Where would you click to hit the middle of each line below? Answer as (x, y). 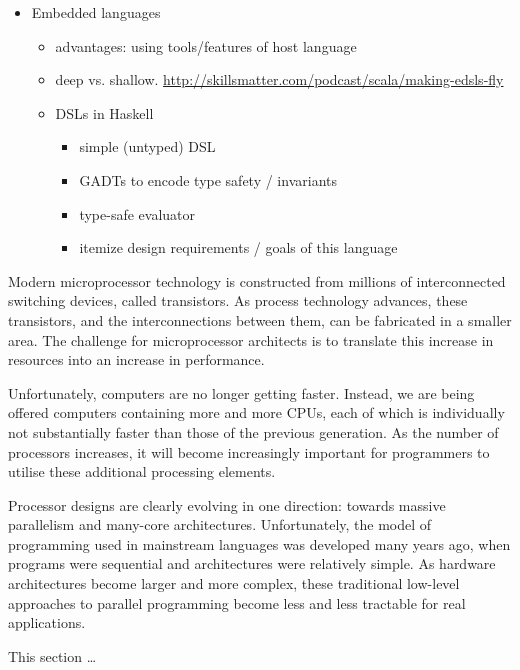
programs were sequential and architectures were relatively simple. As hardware (252, 563)
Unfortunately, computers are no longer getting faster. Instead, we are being (241, 392)
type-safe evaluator (137, 213)
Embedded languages (96, 12)
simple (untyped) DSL (147, 146)
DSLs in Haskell (104, 112)
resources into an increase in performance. (136, 359)
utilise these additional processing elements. (142, 471)
